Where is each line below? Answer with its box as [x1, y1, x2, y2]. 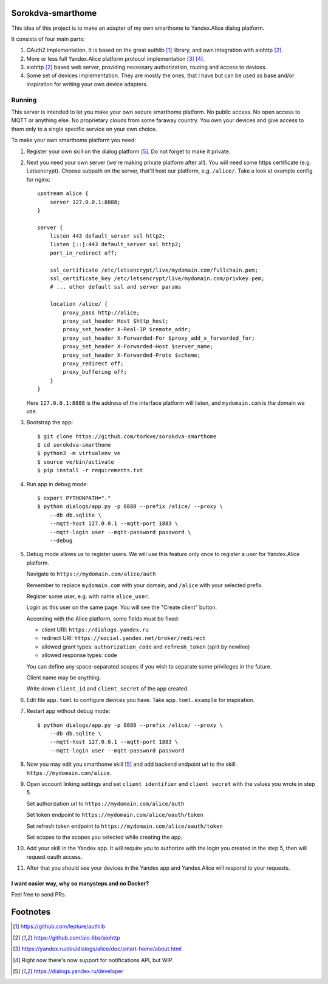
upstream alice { [37, 190, 89, 197]
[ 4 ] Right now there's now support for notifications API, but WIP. [13, 956, 174, 963]
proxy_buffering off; [63, 368, 128, 376]
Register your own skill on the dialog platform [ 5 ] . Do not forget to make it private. [26, 148, 231, 155]
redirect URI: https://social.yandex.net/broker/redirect [41, 635, 206, 642]
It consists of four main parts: [11, 35, 85, 43]
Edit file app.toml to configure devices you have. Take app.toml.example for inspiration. [26, 696, 255, 703]
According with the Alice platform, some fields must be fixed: [26, 614, 179, 622]
